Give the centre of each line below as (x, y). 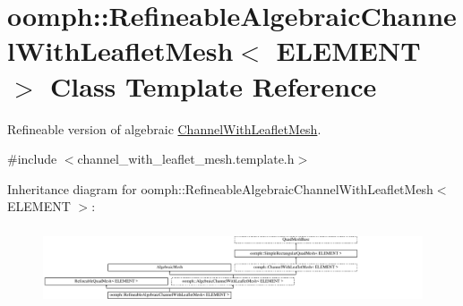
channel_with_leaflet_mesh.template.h (186, 159)
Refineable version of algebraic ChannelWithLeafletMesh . (164, 128)
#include (32, 159)
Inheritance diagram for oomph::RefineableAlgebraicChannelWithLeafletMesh (220, 188)
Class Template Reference (214, 85)
